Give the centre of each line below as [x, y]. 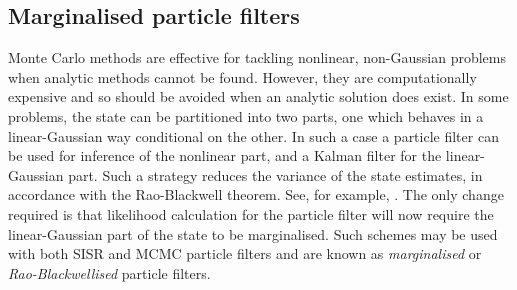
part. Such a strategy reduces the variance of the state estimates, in [275, 174]
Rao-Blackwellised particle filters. [109, 272]
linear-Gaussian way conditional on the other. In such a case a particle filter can [253, 135]
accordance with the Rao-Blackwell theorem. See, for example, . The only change [256, 194]
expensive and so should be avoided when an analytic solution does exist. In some [258, 96]
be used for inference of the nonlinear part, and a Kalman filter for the [225, 155]
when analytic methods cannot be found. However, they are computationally [242, 76]
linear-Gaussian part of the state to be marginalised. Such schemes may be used [253, 233]
